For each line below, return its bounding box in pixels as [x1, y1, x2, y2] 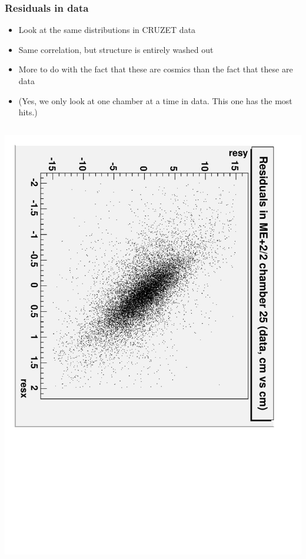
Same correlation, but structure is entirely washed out [18, 43, 214, 55]
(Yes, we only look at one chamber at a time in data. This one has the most [18, 94, 292, 107]
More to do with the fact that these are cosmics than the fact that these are [18, 63, 293, 75]
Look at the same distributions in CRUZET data [18, 24, 196, 36]
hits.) [18, 106, 38, 118]
